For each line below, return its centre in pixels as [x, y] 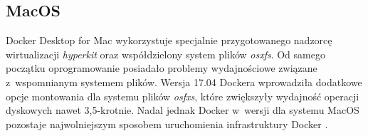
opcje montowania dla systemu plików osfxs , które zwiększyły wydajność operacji [183, 96]
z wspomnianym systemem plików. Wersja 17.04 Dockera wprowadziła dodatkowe [184, 82]
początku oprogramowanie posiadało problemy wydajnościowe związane [162, 68]
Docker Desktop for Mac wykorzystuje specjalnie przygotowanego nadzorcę [169, 40]
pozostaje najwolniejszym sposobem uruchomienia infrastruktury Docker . [167, 124]
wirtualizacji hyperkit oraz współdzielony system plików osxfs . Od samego [165, 54]
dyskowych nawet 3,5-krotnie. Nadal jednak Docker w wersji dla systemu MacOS [183, 110]
